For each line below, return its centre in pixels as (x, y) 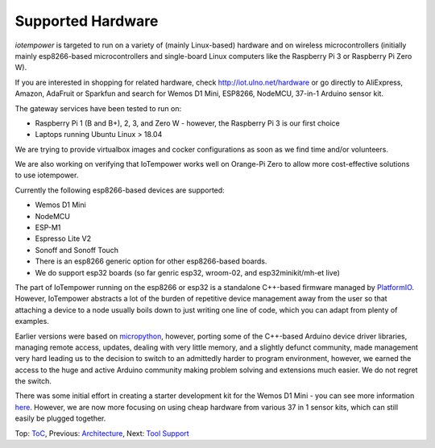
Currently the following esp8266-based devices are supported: (120, 190)
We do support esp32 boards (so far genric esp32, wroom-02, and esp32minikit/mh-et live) (187, 272)
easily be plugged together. (60, 418)
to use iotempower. (47, 175)
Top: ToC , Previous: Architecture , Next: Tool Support (102, 433)
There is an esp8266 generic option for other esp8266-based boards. (151, 261)
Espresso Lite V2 (63, 239)
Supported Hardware (87, 21)
